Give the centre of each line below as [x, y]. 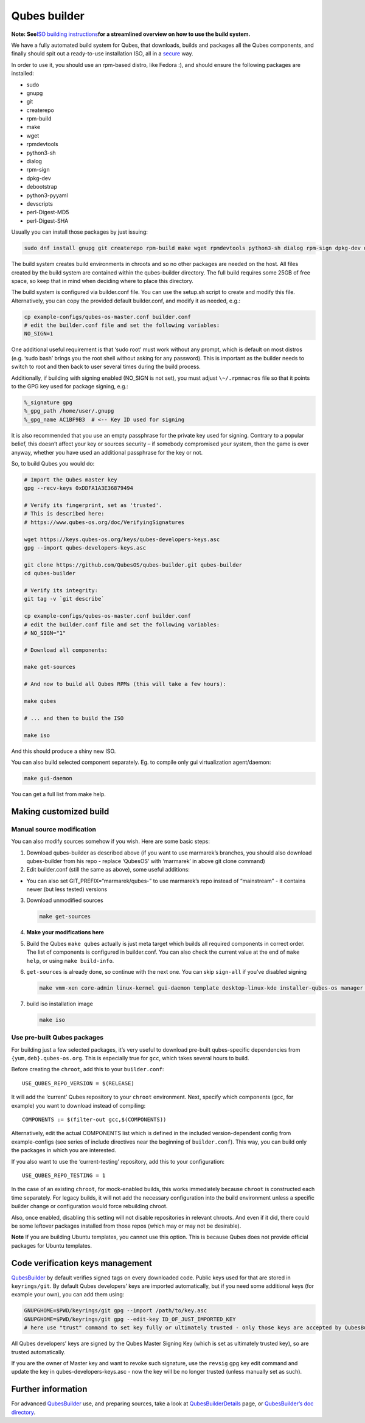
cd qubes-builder [50, 573]
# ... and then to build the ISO [74, 718]
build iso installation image [60, 1004]
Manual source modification [54, 829]
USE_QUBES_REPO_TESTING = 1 [64, 1175]
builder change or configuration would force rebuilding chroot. [89, 1206]
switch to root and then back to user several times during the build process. [106, 367]
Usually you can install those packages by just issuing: [80, 232]
